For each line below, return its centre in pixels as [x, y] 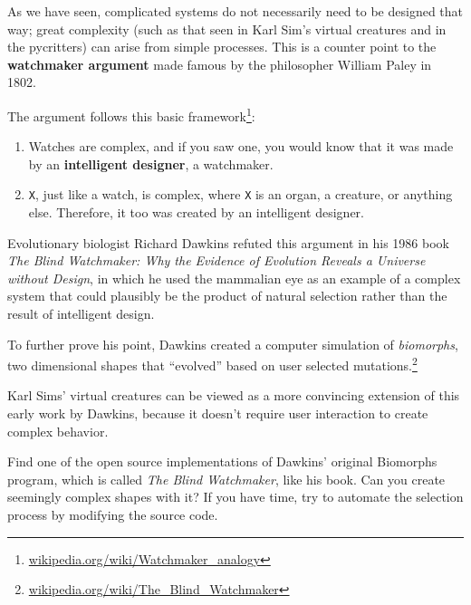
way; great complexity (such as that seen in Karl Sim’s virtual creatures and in [227, 29]
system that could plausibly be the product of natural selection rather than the [227, 296]
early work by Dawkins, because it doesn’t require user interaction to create [218, 413]
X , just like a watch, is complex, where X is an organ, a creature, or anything [240, 194]
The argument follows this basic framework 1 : [131, 114]
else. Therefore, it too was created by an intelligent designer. [196, 212]
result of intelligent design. [81, 314]
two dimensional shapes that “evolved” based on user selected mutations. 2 [212, 364]
